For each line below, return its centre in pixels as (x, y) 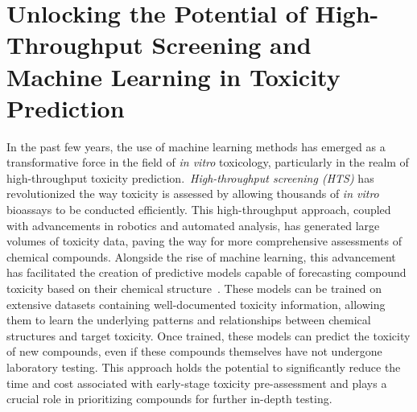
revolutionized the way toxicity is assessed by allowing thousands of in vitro (193, 194)
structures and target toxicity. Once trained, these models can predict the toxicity (208, 335)
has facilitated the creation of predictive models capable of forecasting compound (206, 272)
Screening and (231, 45)
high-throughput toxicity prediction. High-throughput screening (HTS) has (190, 177)
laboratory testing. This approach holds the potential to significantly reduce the (204, 367)
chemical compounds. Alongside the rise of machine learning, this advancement (201, 256)
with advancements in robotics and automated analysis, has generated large (193, 225)
